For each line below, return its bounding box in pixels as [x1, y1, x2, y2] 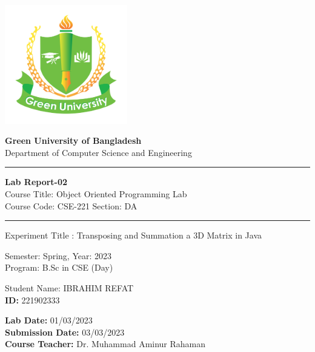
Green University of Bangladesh [5, 134, 142, 147]
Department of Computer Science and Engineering [5, 146, 192, 158]
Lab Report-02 [5, 175, 68, 188]
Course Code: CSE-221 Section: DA [5, 199, 138, 212]
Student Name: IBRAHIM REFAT [5, 282, 134, 294]
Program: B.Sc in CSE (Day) [5, 261, 113, 274]
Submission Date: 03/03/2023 [5, 325, 125, 338]
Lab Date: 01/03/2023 [5, 314, 93, 327]
